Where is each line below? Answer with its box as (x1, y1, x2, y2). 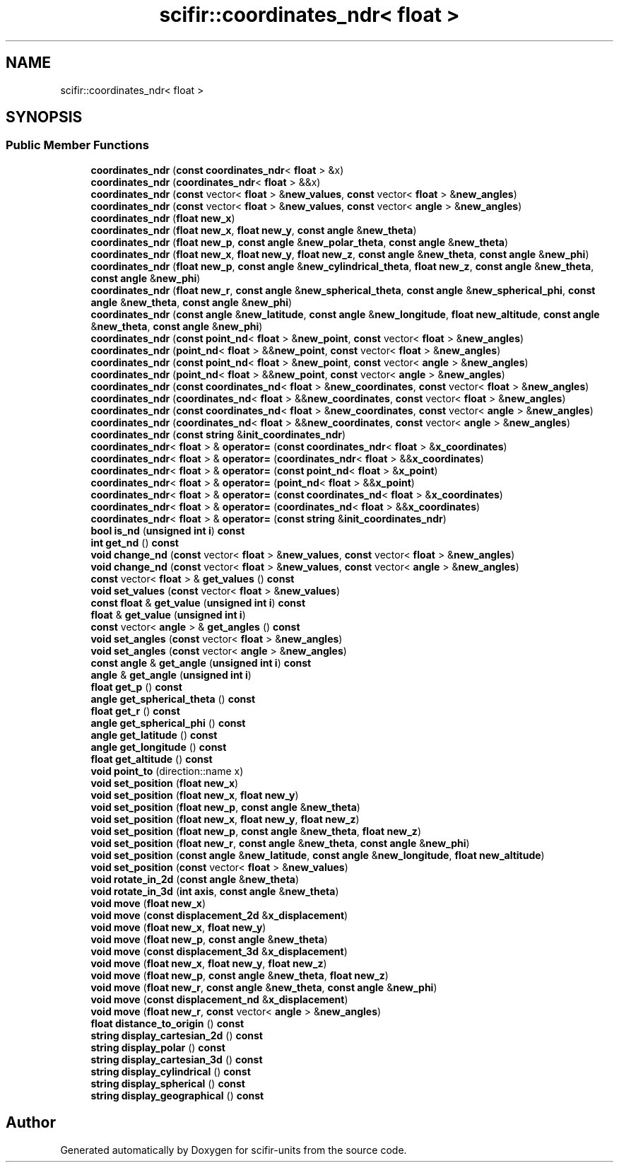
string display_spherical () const (90, 1077, 245, 1090)
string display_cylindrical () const (90, 1065, 251, 1078)
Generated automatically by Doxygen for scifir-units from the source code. (60, 1143, 407, 1156)
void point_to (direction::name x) (90, 764, 244, 777)
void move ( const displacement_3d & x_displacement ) (90, 945, 348, 957)
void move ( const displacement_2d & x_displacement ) (90, 909, 348, 921)
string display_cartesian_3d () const (90, 1053, 263, 1065)
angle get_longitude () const (90, 740, 227, 753)
